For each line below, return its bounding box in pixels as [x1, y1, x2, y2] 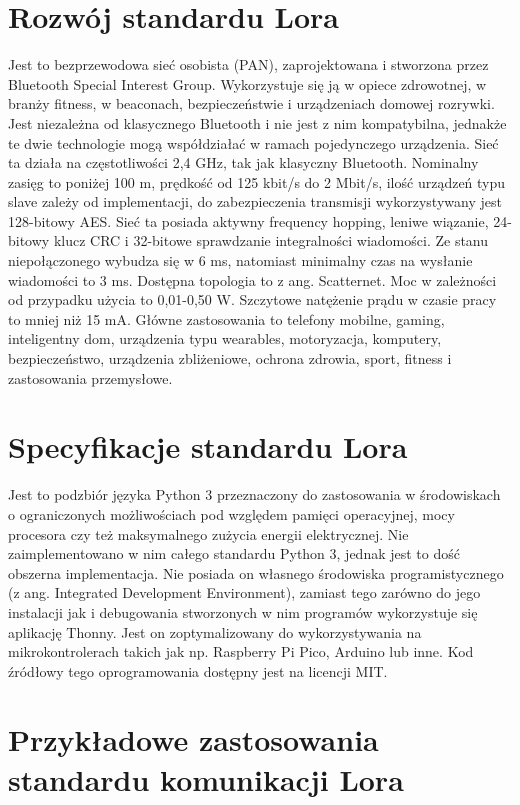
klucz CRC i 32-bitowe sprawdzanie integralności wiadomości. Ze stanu [53, 230, 489, 251]
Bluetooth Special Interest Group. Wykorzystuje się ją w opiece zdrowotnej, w [8, 73, 487, 94]
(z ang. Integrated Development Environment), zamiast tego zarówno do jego [8, 582, 481, 603]
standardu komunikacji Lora [8, 758, 404, 799]
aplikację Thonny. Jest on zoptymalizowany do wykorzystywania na [8, 621, 422, 642]
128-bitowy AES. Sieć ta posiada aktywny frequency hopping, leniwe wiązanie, [8, 210, 489, 231]
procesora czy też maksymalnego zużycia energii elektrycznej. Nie [8, 523, 409, 544]
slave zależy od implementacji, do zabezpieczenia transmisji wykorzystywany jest [8, 191, 502, 212]
